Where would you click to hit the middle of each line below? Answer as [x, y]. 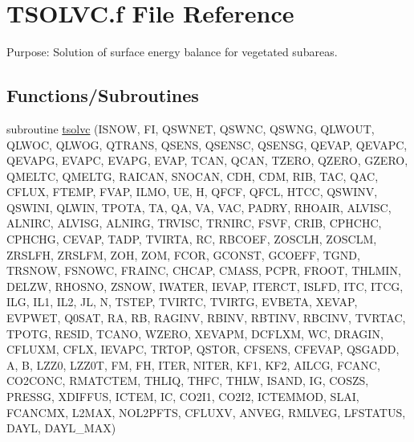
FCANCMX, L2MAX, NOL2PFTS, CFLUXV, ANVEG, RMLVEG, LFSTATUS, [206, 412]
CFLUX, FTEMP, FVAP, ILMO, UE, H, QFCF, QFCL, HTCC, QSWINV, [192, 192]
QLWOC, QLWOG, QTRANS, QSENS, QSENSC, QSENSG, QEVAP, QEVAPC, [207, 144]
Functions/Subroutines [103, 95]
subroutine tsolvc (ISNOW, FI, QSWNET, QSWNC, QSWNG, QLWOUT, [191, 128]
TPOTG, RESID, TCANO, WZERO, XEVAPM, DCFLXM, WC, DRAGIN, [195, 333]
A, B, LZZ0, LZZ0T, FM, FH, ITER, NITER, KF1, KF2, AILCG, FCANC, [193, 364]
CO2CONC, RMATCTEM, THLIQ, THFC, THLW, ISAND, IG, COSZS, [188, 381]
